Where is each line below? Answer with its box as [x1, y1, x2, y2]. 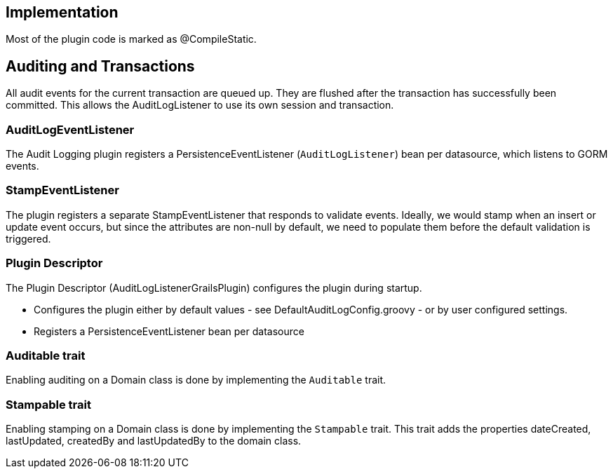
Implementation [6, 4, 119, 21]
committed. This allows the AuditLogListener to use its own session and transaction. [6, 99, 394, 111]
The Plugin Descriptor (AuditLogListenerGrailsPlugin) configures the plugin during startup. [6, 281, 422, 294]
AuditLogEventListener [6, 122, 135, 137]
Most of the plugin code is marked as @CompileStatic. [6, 33, 257, 46]
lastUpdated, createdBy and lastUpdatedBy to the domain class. [6, 435, 302, 447]
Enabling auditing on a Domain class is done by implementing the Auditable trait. [6, 374, 386, 386]
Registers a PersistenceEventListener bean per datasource [34, 325, 304, 337]
